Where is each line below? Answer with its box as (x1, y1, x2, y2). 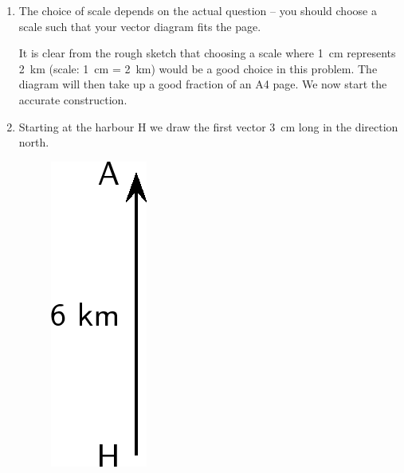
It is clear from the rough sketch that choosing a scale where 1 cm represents (18, 45, 396, 61)
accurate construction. (18, 91, 127, 107)
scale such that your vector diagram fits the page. (18, 18, 261, 34)
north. (18, 134, 49, 150)
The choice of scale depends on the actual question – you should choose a (18, 2, 377, 18)
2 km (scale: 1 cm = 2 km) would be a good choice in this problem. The (18, 60, 378, 76)
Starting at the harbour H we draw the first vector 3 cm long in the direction (18, 118, 398, 135)
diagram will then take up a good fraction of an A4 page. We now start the (18, 76, 387, 92)
